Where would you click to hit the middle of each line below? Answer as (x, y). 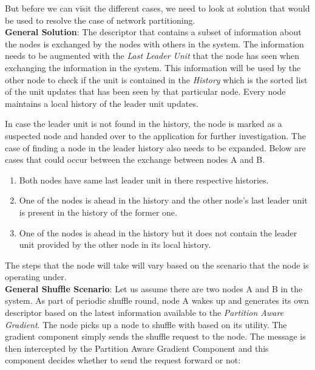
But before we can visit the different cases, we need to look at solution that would (157, 8)
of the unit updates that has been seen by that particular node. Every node (145, 91)
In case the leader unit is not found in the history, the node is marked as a (144, 124)
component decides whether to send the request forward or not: (123, 360)
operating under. (36, 277)
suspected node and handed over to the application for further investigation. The (155, 135)
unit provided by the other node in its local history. (115, 245)
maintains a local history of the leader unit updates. (102, 103)
